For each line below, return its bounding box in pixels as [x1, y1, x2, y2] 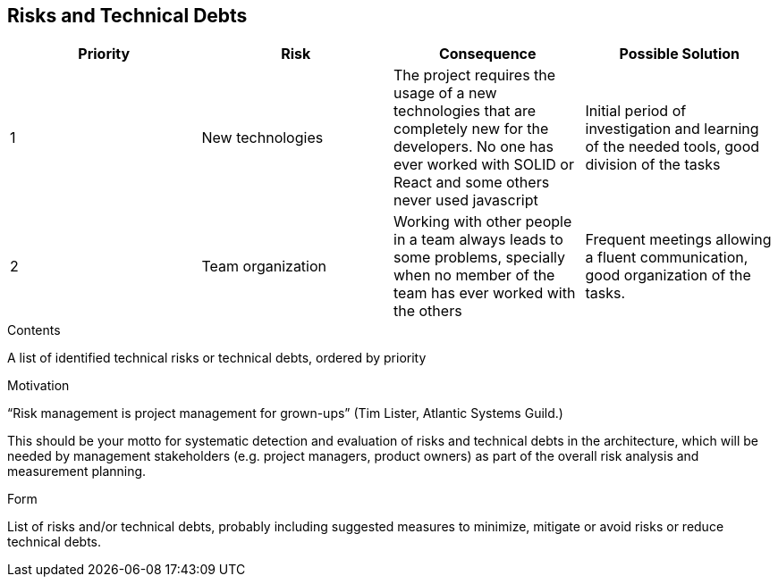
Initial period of [585, 102, 687, 121]
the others [393, 302, 462, 321]
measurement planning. [7, 463, 147, 480]
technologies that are [393, 102, 536, 121]
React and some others [393, 173, 550, 192]
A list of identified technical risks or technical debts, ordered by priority [7, 350, 427, 366]
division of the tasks [585, 155, 721, 174]
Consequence [438, 45, 537, 63]
